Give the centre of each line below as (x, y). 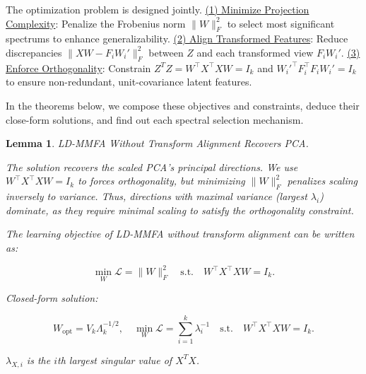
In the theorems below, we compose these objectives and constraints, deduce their (183, 105)
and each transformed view (255, 52)
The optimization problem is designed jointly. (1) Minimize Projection (158, 9)
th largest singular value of (115, 360)
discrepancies (34, 52)
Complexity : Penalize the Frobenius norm (96, 23)
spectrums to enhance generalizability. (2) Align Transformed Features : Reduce (177, 39)
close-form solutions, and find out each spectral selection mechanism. (155, 119)
